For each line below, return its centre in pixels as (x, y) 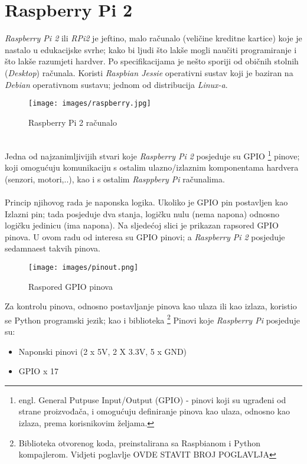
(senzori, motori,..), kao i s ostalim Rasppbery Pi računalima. (115, 179)
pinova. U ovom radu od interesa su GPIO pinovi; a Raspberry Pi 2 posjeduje (145, 236)
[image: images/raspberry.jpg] (90, 104)
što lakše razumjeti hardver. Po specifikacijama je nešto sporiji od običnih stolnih (152, 61)
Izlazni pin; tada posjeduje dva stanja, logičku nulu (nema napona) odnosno (142, 213)
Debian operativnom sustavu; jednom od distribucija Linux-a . (116, 84)
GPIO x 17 (38, 371)
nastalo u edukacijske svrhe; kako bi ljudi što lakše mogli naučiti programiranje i (151, 49)
